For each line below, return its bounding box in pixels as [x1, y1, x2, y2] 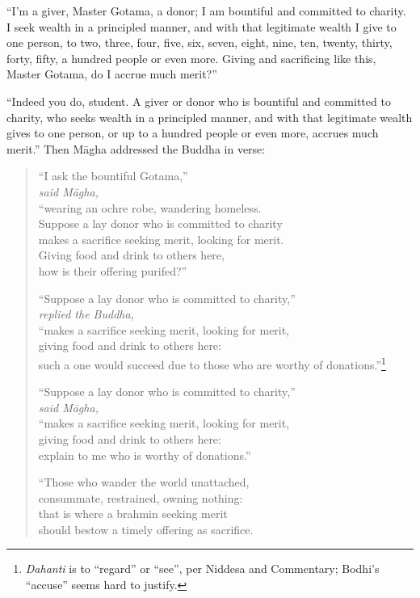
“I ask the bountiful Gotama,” [38, 167, 188, 184]
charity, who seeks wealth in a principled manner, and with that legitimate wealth [6, 108, 413, 125]
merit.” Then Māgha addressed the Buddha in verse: [6, 140, 266, 157]
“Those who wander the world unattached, [38, 474, 250, 491]
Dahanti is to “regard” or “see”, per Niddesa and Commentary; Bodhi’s [25, 560, 380, 577]
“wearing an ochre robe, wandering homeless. [38, 199, 262, 216]
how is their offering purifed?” [38, 262, 187, 279]
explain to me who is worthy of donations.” [38, 446, 251, 463]
